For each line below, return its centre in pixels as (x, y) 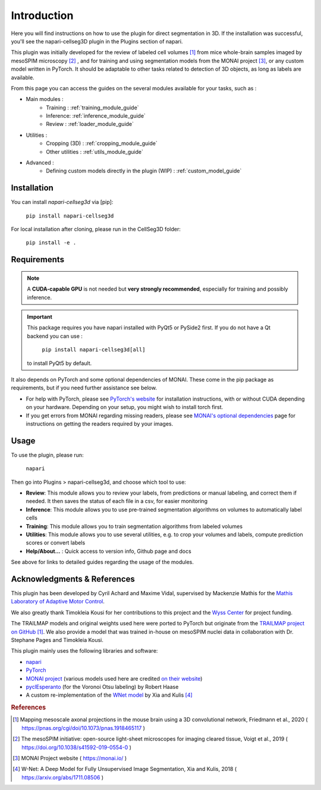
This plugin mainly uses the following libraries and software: (84, 651)
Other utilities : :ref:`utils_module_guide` (95, 152)
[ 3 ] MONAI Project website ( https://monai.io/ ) (70, 758)
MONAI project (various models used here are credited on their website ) (114, 678)
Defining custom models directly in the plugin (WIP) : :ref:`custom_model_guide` (144, 171)
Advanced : (40, 163)
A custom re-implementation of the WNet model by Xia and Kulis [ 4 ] (109, 695)
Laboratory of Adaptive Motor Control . (58, 602)
